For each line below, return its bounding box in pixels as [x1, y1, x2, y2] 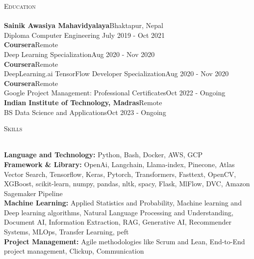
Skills [4, 123, 23, 134]
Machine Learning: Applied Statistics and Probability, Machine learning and [4, 198, 242, 208]
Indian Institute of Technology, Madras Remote [4, 97, 162, 107]
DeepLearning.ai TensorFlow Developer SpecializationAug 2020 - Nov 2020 [4, 68, 229, 79]
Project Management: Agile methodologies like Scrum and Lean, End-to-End [4, 236, 245, 246]
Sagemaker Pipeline [4, 188, 63, 198]
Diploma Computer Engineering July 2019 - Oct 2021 [4, 29, 165, 40]
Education [4, 1, 36, 11]
